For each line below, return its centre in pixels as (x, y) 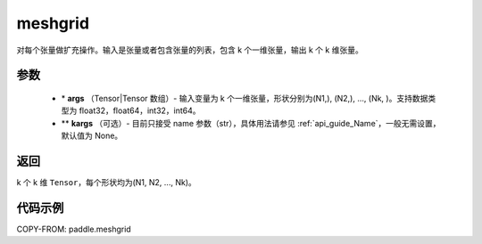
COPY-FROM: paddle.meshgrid (74, 229)
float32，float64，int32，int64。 (140, 110)
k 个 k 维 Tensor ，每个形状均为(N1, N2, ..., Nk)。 (106, 183)
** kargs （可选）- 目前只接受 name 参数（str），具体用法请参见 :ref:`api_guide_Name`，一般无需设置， (251, 123)
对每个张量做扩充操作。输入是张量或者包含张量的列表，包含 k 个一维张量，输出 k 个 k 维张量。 (190, 50)
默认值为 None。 (92, 136)
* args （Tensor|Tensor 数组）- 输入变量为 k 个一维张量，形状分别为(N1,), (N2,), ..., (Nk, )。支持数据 (245, 98)
